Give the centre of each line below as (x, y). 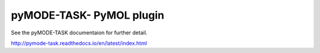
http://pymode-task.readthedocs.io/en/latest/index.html (79, 43)
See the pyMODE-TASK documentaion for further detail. (79, 33)
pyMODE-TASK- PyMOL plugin (88, 15)
